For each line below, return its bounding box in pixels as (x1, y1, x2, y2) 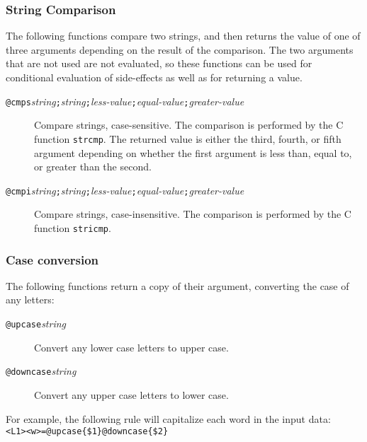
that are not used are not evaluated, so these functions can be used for (6, 56, 312, 71)
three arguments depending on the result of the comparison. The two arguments (6, 42, 354, 57)
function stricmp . (34, 220, 111, 235)
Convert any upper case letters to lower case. (34, 387, 229, 402)
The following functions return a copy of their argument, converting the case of (6, 278, 349, 293)
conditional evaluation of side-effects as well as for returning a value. (6, 70, 303, 84)
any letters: (6, 292, 55, 307)
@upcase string (6, 316, 67, 330)
